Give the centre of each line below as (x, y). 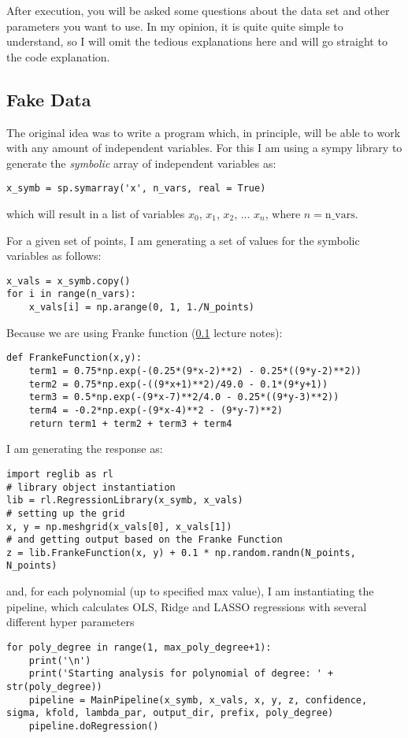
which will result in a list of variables (96, 214)
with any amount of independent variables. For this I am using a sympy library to (204, 148)
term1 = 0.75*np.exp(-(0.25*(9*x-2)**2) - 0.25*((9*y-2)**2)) (195, 371)
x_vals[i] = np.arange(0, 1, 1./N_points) (141, 308)
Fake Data (49, 99)
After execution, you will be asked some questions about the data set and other (198, 10)
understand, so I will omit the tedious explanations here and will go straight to (197, 41)
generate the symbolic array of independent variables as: (141, 163)
